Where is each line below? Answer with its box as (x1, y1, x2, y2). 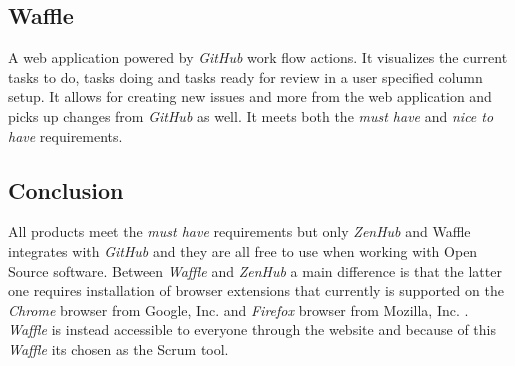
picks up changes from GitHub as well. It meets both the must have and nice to (8, 105, 494, 126)
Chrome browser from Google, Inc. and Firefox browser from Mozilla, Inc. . (8, 299, 469, 320)
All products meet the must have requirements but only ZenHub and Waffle (8, 221, 471, 242)
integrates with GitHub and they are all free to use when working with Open (8, 240, 478, 261)
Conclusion (8, 174, 124, 205)
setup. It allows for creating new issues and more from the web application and (8, 86, 492, 107)
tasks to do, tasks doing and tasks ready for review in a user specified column (8, 66, 483, 87)
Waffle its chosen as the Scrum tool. (8, 338, 229, 359)
